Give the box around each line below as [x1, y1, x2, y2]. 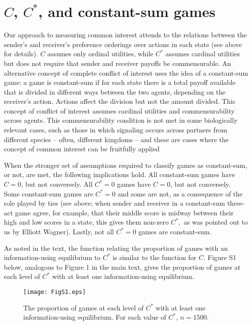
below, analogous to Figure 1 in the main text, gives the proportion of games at [4, 261, 241, 272]
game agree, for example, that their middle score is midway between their [15, 207, 234, 217]
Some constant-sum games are [4, 188, 94, 198]
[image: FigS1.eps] [23, 288, 86, 295]
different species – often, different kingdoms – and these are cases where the [4, 134, 229, 144]
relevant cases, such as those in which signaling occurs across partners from [4, 125, 227, 135]
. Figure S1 [203, 252, 236, 262]
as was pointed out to [184, 217, 248, 227]
